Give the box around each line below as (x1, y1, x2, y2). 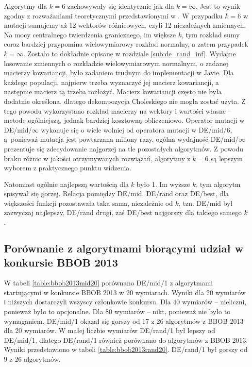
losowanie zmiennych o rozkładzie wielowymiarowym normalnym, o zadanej (4, 58, 228, 68)
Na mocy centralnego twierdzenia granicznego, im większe (4, 29, 176, 39)
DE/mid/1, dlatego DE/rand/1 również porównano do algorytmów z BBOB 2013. (4, 334, 248, 345)
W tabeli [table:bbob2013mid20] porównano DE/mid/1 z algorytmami (4, 278, 213, 288)
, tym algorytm (196, 179, 241, 189)
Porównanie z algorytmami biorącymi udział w (4, 241, 244, 256)
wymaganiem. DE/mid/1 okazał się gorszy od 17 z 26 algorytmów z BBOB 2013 (4, 316, 244, 326)
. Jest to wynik (196, 1, 240, 11)
